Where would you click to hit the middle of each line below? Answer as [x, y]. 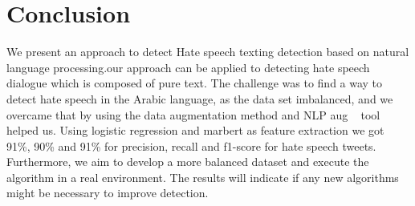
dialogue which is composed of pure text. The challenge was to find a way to [195, 83]
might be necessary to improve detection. [108, 193]
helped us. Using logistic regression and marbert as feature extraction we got [195, 130]
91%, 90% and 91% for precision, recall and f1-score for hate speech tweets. [191, 145]
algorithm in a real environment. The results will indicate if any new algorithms [203, 177]
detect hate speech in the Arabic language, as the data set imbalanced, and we [200, 98]
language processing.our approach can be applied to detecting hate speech [188, 67]
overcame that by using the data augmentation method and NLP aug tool [193, 114]
